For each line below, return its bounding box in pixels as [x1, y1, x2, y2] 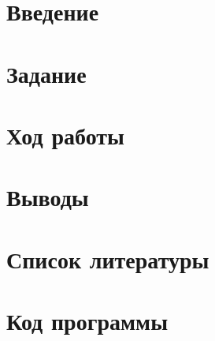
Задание [6, 57, 87, 89]
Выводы [6, 181, 89, 213]
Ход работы [6, 118, 124, 151]
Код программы [6, 305, 168, 337]
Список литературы [6, 242, 209, 275]
